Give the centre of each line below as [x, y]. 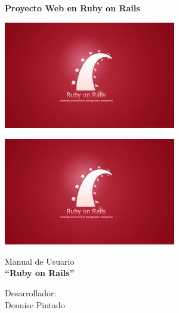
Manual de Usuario [40, 261]
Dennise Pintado [35, 304]
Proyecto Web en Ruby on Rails [72, 8]
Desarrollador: [31, 292]
